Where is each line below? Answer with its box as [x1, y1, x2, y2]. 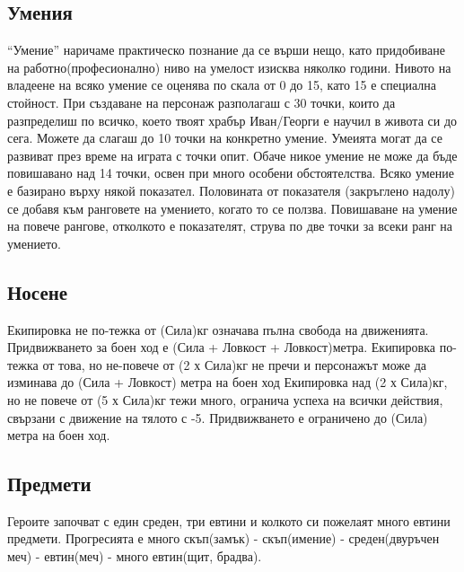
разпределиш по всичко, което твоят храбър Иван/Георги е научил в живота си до [7, 110, 457, 129]
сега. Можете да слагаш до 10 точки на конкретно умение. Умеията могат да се [7, 128, 442, 147]
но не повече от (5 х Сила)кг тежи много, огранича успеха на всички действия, [7, 390, 443, 409]
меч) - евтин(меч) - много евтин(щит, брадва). [7, 547, 262, 566]
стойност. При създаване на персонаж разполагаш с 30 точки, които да [7, 92, 396, 111]
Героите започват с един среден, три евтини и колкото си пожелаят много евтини [7, 511, 451, 530]
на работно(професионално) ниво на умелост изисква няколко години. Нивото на [7, 57, 451, 76]
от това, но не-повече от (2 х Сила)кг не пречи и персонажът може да [42, 355, 426, 374]
